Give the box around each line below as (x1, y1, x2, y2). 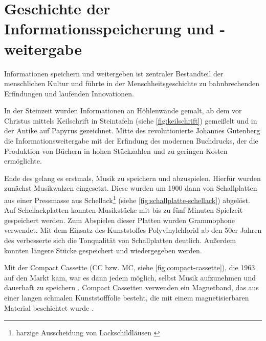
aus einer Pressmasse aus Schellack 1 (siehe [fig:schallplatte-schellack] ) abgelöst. (4, 193, 250, 205)
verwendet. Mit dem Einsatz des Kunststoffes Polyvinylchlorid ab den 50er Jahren (4, 225, 262, 235)
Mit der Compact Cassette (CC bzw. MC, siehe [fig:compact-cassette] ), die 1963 (4, 262, 255, 273)
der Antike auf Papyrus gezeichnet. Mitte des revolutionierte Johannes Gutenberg (4, 125, 260, 136)
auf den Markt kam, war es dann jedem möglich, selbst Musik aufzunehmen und (4, 272, 256, 283)
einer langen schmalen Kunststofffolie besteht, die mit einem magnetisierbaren (4, 292, 249, 303)
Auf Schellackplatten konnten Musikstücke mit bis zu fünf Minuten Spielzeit (4, 205, 243, 215)
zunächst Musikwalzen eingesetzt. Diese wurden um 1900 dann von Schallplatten (4, 183, 257, 193)
